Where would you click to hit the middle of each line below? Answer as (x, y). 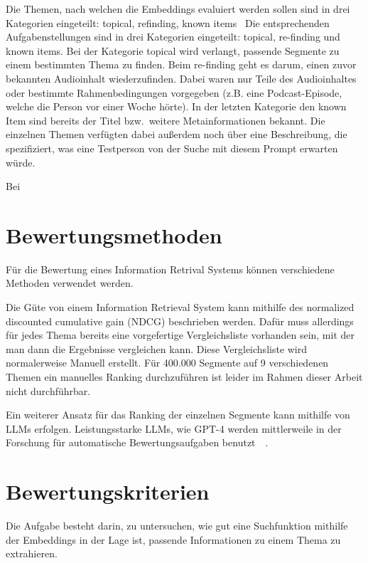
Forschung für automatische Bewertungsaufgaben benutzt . (137, 442)
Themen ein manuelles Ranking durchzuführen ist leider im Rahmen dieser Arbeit (184, 377)
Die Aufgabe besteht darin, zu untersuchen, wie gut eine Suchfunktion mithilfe (177, 526)
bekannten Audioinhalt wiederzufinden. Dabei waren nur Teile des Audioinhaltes (181, 78)
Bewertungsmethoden (114, 235)
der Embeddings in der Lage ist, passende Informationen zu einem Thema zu (173, 539)
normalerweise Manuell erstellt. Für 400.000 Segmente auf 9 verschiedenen (167, 363)
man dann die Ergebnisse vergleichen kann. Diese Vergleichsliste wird (157, 348)
